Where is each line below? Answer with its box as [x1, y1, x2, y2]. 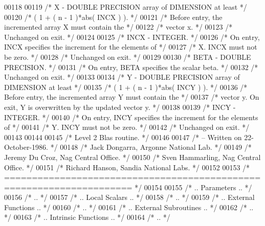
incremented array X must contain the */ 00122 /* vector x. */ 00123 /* [4, 21, 233, 32]
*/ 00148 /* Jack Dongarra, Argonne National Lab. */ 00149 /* [50, 142, 252, 152]
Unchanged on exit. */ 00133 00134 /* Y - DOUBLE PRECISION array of [4, 72, 240, 82]
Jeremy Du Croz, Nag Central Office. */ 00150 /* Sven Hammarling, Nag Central [4, 151, 261, 162]
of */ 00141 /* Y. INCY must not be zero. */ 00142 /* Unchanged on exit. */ [4, 122, 250, 132]
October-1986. [4, 142, 48, 152]
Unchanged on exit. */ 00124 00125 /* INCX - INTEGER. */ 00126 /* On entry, [4, 31, 260, 42]
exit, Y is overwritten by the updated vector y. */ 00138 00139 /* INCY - [4, 101, 236, 112]
